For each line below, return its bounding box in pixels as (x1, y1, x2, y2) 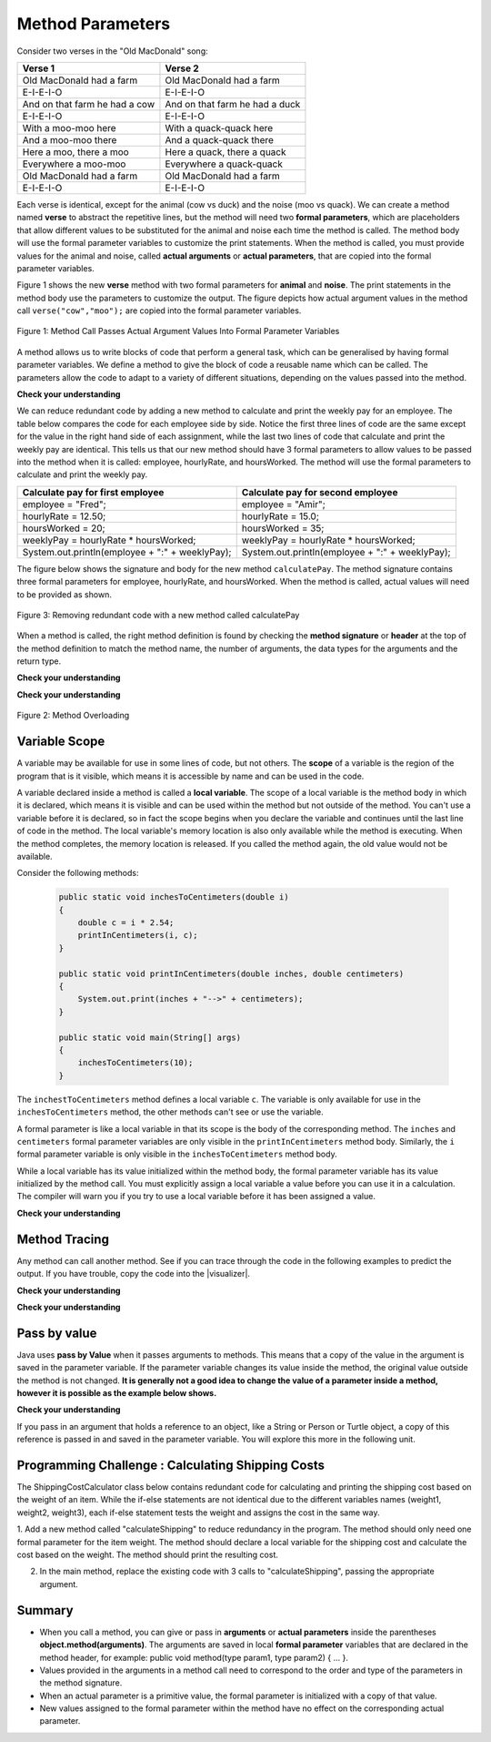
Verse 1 (22, 62, 55, 75)
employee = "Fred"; (22, 497, 106, 510)
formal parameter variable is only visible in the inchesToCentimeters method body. (16, 1148, 337, 1160)
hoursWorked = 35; (241, 522, 325, 535)
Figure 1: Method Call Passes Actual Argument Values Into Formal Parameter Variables (16, 326, 340, 337)
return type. (16, 656, 62, 667)
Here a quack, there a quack (165, 146, 286, 158)
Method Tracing (16, 1231, 109, 1247)
